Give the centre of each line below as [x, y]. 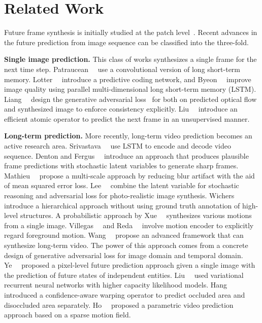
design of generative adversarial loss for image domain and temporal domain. [124, 255]
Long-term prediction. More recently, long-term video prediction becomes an [128, 136]
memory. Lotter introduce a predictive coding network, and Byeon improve [128, 79]
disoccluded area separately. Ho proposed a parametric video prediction [119, 304]
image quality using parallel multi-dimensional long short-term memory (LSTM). [130, 89]
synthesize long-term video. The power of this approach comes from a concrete [126, 245]
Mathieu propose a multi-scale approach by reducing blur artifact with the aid [129, 175]
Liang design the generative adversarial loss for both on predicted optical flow [130, 99]
